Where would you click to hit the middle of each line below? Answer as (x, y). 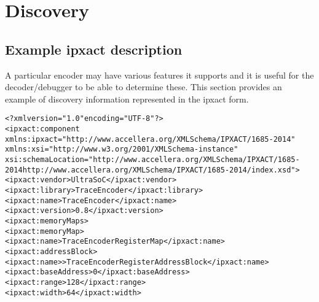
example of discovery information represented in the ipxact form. (127, 99)
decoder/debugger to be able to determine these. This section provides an (144, 87)
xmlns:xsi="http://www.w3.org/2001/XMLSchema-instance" (122, 149)
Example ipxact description (94, 49)
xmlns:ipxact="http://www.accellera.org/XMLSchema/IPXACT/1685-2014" (150, 139)
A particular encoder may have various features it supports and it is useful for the (159, 75)
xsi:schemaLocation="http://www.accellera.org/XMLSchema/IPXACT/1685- (152, 159)
